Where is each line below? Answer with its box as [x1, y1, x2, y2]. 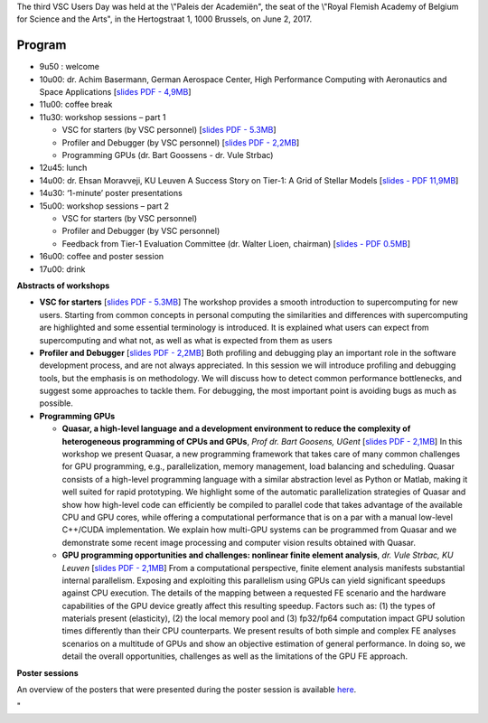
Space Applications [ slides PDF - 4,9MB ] [39, 87, 192, 98]
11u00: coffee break [39, 99, 113, 110]
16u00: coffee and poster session [39, 251, 164, 262]
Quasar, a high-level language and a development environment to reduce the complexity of [61, 423, 411, 434]
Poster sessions [16, 667, 79, 678]
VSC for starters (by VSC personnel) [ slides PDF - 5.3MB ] [61, 125, 277, 136]
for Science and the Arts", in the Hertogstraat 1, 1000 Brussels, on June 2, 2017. [16, 14, 312, 24]
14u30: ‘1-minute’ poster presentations [39, 188, 183, 199]
